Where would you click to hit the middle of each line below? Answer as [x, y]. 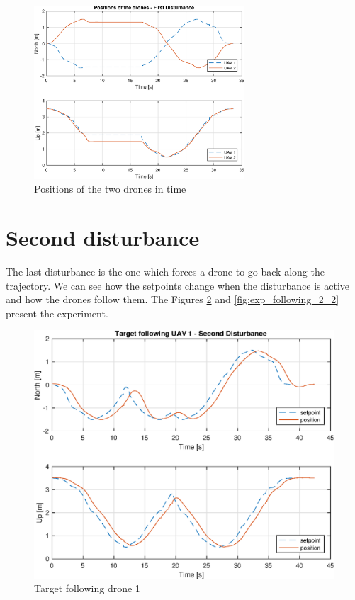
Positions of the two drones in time [110, 189]
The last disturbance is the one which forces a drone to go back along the [165, 271]
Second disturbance [103, 237]
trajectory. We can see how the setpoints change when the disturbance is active [178, 285]
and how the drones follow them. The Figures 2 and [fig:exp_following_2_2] [173, 299]
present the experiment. [57, 313]
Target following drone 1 [87, 588]
